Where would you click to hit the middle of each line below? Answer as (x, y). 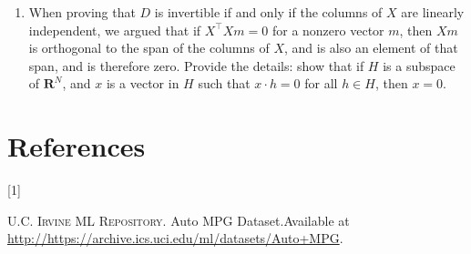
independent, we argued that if (115, 30)
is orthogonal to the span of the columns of (149, 48)
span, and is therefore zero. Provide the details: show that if (196, 65)
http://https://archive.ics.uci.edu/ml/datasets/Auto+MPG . (175, 238)
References (77, 146)
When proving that (82, 12)
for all (321, 83)
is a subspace (419, 65)
